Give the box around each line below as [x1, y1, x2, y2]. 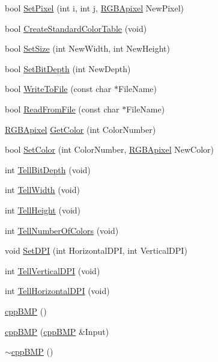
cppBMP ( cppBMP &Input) [5, 325, 109, 337]
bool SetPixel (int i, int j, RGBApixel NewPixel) [5, 2, 184, 14]
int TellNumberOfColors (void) [5, 224, 119, 236]
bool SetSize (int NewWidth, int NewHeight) [5, 42, 170, 55]
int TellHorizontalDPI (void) [5, 284, 110, 297]
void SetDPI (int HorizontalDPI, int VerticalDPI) [5, 244, 187, 257]
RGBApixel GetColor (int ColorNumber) [5, 123, 156, 135]
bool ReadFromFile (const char [5, 102, 120, 115]
